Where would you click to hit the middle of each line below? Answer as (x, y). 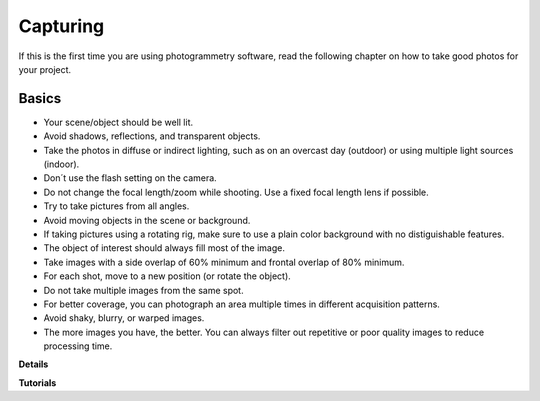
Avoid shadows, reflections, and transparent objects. (152, 136)
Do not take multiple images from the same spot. (143, 290)
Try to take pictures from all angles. (116, 206)
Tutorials (37, 382)
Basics (40, 98)
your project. (45, 69)
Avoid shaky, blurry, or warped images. (124, 318)
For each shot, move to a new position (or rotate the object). (167, 276)
